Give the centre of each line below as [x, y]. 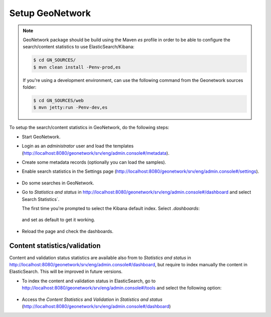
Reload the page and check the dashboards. [68, 231]
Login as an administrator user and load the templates [78, 146]
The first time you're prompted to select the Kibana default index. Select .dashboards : [111, 208]
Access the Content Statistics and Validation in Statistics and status [92, 299]
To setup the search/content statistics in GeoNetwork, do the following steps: [89, 128]
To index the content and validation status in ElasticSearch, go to [89, 281]
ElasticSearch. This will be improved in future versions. [66, 272]
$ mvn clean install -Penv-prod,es [77, 67]
